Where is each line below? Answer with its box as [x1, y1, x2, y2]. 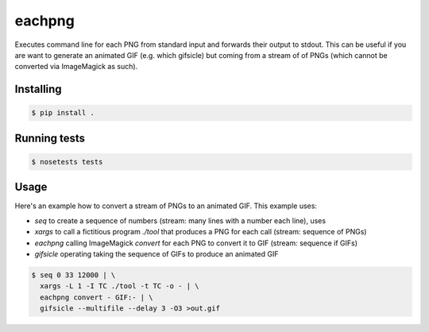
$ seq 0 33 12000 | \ [31, 270, 116, 280]
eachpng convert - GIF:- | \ [40, 292, 154, 302]
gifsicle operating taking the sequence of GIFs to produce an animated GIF [34, 249, 279, 258]
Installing [14, 83, 63, 96]
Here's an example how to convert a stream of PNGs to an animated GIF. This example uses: [14, 201, 318, 210]
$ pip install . [31, 108, 95, 118]
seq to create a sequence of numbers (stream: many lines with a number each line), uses [34, 215, 326, 226]
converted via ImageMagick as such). [14, 62, 138, 71]
